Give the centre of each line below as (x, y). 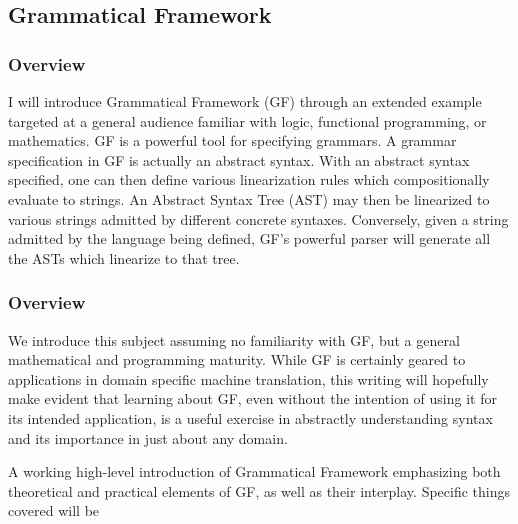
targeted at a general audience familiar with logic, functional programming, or (247, 120)
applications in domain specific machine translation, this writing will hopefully (248, 378)
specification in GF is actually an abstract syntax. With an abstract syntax (239, 159)
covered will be (54, 510)
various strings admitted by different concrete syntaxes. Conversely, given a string (258, 218)
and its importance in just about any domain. (148, 437)
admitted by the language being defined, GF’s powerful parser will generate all (249, 238)
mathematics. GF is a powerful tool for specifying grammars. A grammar (232, 140)
